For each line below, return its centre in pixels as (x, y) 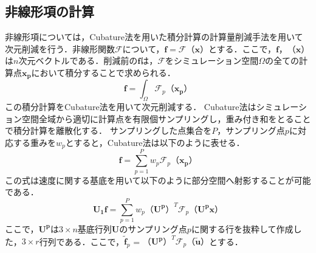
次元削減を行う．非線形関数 (60, 48)
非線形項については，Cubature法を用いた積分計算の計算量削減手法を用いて (154, 37)
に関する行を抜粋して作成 (242, 228)
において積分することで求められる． (103, 72)
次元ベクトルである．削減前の (78, 61)
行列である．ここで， (81, 241)
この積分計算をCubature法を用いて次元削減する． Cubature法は (131, 107)
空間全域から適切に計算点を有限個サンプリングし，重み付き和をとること (166, 118)
